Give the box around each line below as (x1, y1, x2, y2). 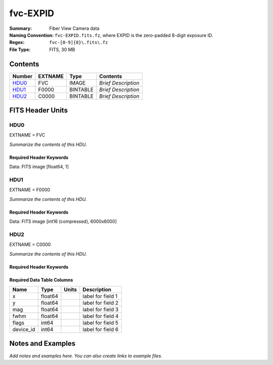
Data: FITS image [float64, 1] (9, 164, 69, 170)
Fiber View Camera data (49, 25, 100, 31)
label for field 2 (82, 299, 119, 306)
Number (12, 72, 33, 79)
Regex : (9, 39, 25, 46)
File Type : (9, 46, 31, 53)
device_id (12, 326, 35, 333)
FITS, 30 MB (49, 46, 75, 53)
